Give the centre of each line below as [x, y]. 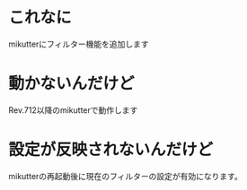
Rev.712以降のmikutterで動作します [73, 110]
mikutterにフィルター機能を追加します [79, 44]
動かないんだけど [72, 84]
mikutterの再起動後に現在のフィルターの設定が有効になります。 [126, 176]
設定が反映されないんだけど [111, 150]
